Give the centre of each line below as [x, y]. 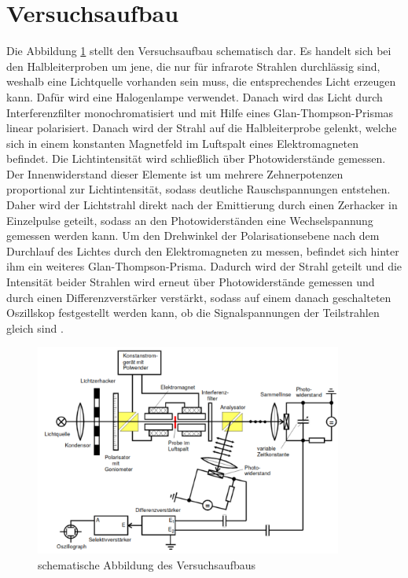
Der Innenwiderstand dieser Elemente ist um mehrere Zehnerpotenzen [175, 173]
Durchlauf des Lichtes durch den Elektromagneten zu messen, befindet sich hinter [203, 250]
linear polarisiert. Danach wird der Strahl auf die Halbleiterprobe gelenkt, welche [202, 128]
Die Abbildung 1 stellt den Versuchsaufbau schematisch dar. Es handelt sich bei [199, 51]
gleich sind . [35, 328]
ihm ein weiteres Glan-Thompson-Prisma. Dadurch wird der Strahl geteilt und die [204, 266]
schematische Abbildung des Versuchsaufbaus [147, 565]
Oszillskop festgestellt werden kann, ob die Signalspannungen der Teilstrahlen [193, 313]
